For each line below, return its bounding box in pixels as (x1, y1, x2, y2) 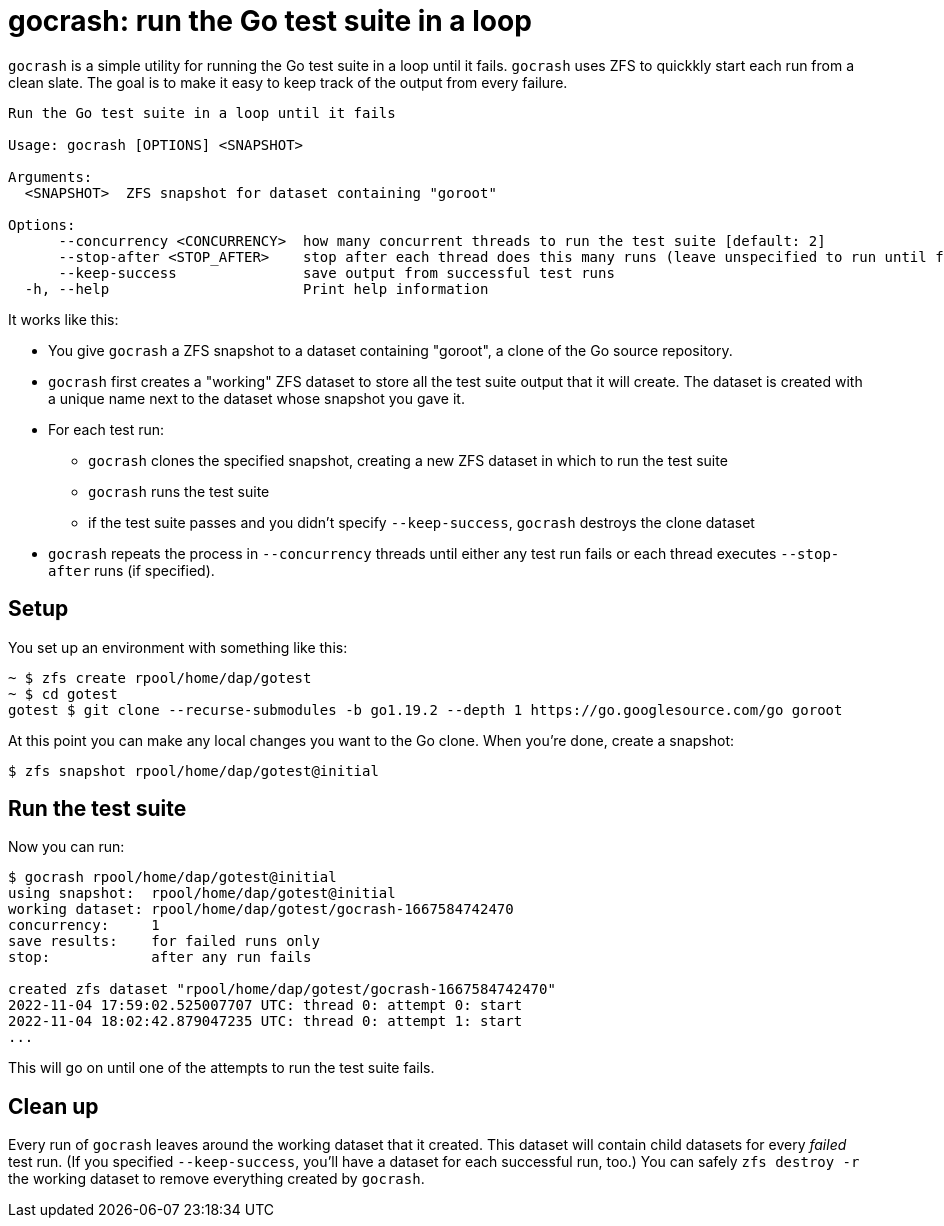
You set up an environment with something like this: (8, 638, 348, 656)
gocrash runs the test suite (88, 482, 270, 500)
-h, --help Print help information (24, 280, 489, 297)
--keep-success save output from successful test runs (58, 264, 615, 281)
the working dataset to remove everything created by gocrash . (8, 1170, 425, 1188)
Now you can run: (8, 838, 125, 856)
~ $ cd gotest (8, 685, 118, 702)
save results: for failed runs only (8, 933, 320, 950)
